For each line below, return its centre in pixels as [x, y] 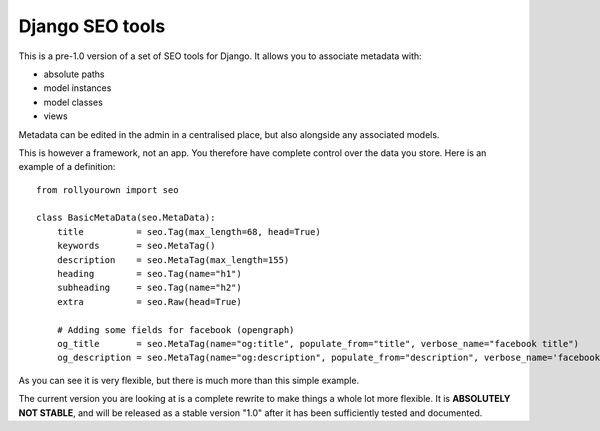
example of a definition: [67, 167]
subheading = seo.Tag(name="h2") [149, 288]
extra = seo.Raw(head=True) [149, 301]
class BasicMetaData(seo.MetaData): [126, 218]
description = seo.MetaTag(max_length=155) [173, 259]
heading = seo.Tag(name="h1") [149, 274]
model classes [73, 102]
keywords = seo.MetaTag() [136, 246]
